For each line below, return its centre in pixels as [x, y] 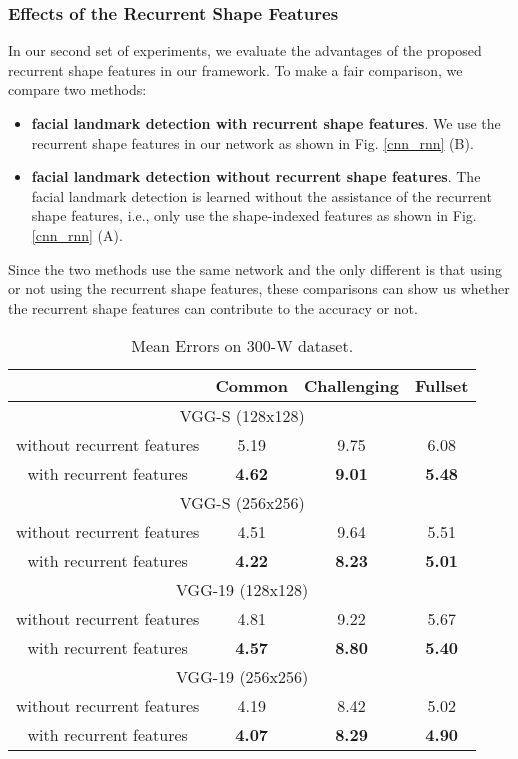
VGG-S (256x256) [242, 503]
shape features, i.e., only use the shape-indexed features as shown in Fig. [254, 215]
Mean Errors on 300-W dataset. [242, 346]
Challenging [351, 386]
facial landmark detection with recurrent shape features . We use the [266, 123]
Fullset [442, 386]
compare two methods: [77, 89]
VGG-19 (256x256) [242, 677]
